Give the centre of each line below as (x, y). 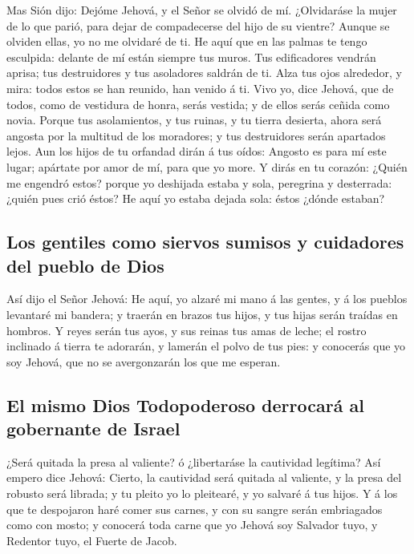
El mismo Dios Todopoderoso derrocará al (185, 404)
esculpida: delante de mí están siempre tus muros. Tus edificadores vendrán (191, 57)
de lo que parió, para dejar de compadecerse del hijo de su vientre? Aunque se (198, 25)
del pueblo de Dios (85, 265)
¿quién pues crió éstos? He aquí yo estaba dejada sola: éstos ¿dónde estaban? (196, 198)
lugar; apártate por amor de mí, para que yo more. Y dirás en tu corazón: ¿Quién (207, 166)
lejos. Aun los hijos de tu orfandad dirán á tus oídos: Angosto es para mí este (197, 151)
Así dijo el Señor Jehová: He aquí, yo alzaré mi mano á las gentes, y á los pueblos (207, 299)
